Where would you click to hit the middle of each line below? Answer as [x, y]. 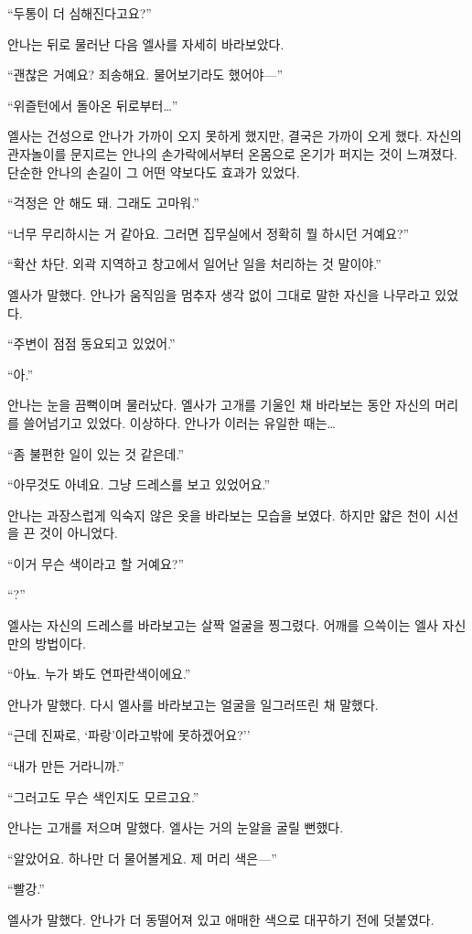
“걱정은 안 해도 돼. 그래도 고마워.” [103, 203]
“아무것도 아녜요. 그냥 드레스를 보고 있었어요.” [139, 484]
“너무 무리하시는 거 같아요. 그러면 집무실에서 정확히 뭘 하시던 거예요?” [209, 233]
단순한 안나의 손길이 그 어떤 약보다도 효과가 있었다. [154, 172]
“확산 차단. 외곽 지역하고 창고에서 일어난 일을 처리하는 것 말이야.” [194, 264]
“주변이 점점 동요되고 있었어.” [91, 344]
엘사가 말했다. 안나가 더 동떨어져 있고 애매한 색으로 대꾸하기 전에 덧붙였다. [221, 919]
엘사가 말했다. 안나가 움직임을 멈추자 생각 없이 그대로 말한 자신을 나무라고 [219, 294]
